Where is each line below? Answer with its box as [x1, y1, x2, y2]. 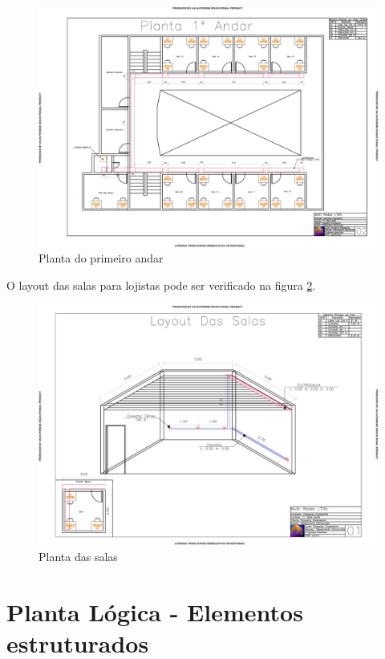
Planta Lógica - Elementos [6, 595, 303, 628]
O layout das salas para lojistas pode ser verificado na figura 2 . [6, 276, 316, 293]
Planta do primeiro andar [38, 250, 164, 266]
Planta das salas [38, 547, 118, 564]
